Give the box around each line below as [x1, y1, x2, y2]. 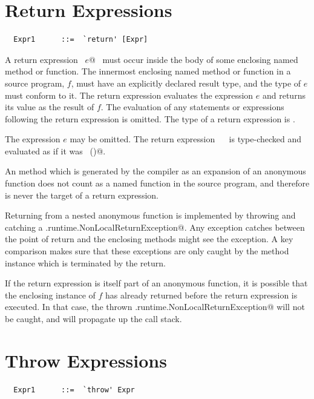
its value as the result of [5, 101, 94, 113]
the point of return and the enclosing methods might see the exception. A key [5, 232, 293, 245]
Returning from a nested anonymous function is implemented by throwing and [5, 209, 296, 222]
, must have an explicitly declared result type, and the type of [71, 76, 301, 89]
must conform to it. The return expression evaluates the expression [5, 88, 253, 101]
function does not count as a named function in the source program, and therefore [5, 177, 310, 190]
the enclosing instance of [5, 288, 96, 301]
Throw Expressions [5, 348, 167, 372]
